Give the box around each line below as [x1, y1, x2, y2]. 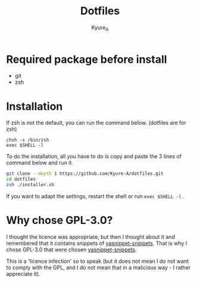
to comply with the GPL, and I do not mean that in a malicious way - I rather [6, 264, 191, 271]
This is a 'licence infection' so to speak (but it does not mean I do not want [6, 257, 189, 264]
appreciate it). [6, 270, 40, 277]
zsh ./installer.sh [6, 182, 55, 188]
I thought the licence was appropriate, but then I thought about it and [6, 233, 176, 240]
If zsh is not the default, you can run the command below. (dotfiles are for [6, 119, 186, 127]
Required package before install [6, 53, 167, 66]
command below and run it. [6, 159, 73, 167]
